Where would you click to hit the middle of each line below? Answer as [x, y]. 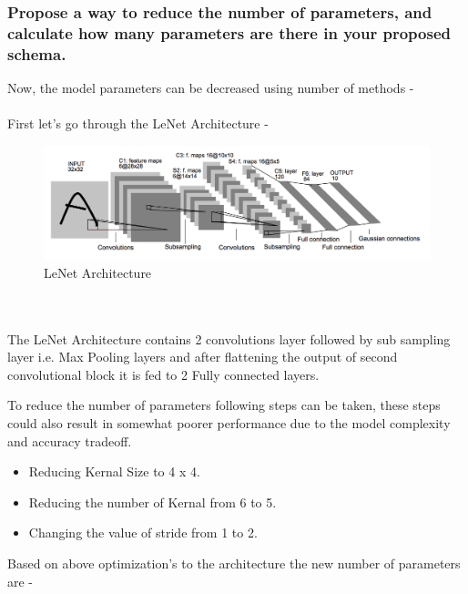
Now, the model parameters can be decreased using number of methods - [211, 88]
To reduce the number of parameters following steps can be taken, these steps [224, 405]
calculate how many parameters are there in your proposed [229, 32]
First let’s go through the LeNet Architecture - [138, 123]
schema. [37, 53]
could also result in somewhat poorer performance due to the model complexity [229, 423]
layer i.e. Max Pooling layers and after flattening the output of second [203, 357]
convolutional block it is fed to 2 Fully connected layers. [163, 374]
